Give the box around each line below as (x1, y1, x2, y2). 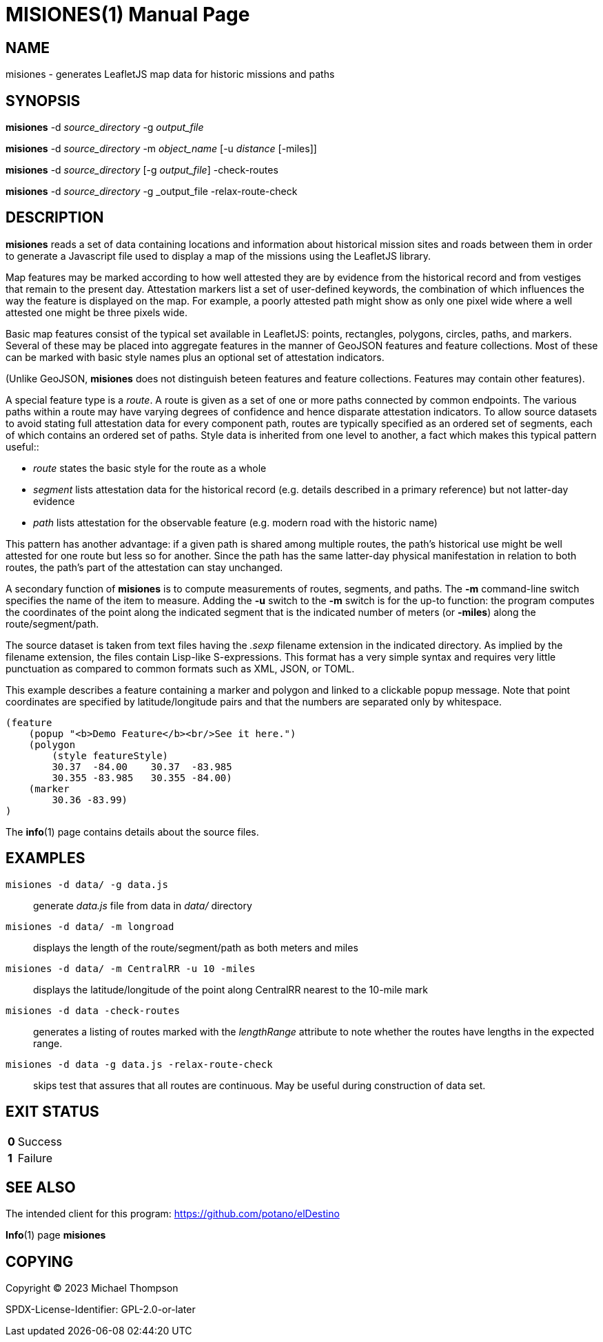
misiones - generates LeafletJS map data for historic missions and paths (6, 68, 335, 81)
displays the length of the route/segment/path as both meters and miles (33, 941, 358, 953)
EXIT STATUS (6, 1103, 99, 1121)
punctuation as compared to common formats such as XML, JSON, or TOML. (6, 662, 355, 674)
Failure (17, 1150, 53, 1165)
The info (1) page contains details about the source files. (6, 825, 259, 838)
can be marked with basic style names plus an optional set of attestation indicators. (6, 351, 385, 363)
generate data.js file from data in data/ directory (33, 899, 252, 911)
